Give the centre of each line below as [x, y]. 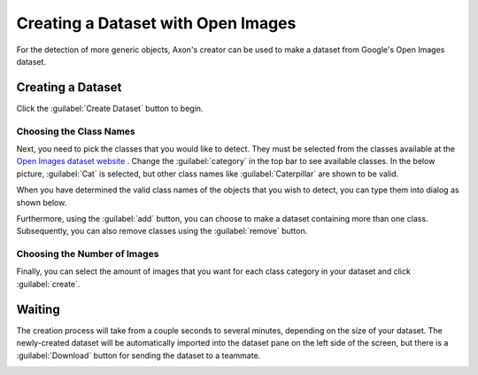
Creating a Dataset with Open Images [156, 23]
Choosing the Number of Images [88, 254]
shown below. [42, 202]
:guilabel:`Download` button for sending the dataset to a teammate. [139, 355]
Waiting [39, 309]
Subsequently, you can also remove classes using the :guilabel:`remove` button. [162, 231]
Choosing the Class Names [76, 131]
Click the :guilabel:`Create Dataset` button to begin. [110, 108]
